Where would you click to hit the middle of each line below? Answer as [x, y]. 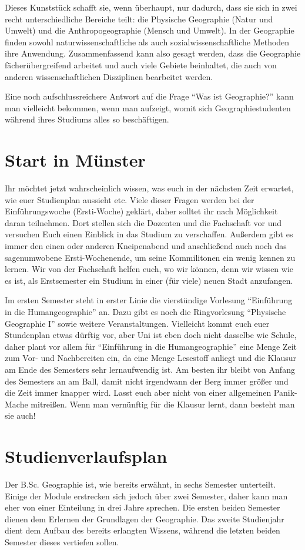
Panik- [285, 392]
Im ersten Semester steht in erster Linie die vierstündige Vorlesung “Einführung [149, 300]
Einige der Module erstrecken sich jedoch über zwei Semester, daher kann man [146, 496]
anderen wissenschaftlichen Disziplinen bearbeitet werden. [109, 76]
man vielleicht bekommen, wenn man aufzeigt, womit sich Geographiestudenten [148, 107]
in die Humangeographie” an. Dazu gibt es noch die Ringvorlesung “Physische [145, 312]
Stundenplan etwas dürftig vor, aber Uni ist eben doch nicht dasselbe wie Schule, [151, 335]
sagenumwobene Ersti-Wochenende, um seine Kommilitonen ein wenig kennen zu [150, 257]
